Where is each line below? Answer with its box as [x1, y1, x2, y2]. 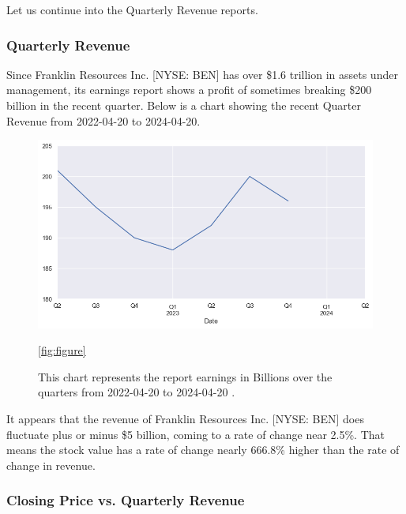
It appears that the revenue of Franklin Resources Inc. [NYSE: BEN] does [6, 410, 364, 426]
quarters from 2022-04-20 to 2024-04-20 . [38, 384, 235, 400]
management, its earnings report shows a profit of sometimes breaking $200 [6, 81, 372, 98]
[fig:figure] [38, 342, 86, 358]
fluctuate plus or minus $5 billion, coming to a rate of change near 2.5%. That [6, 426, 385, 442]
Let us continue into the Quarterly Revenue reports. [6, 2, 258, 17]
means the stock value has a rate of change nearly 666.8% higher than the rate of [6, 441, 400, 458]
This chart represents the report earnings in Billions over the [38, 368, 333, 385]
